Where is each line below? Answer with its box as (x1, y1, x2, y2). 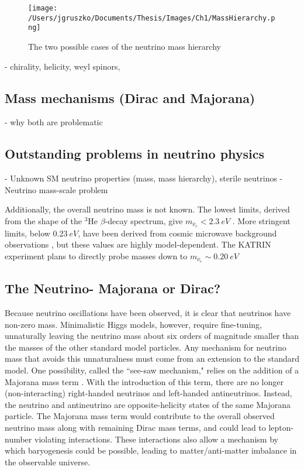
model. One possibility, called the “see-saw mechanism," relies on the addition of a (5, 364, 299, 376)
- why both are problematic (5, 116, 103, 128)
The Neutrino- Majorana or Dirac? (5, 279, 221, 297)
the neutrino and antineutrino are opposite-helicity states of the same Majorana (5, 398, 291, 410)
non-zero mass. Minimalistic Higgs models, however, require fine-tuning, (5, 318, 262, 330)
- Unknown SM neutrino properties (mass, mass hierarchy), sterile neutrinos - (5, 172, 283, 184)
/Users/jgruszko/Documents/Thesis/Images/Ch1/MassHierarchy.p (28, 13, 275, 22)
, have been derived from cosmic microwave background (78, 227, 277, 239)
